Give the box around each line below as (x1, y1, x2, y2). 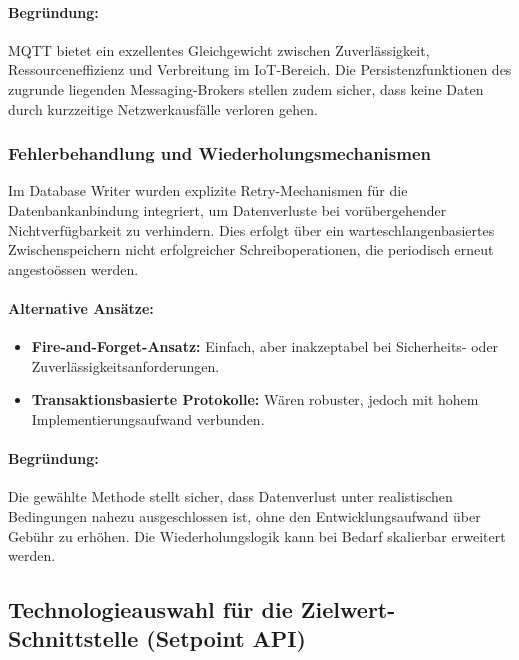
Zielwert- (300, 594, 396, 625)
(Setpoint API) (146, 623, 306, 654)
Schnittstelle (8, 623, 139, 654)
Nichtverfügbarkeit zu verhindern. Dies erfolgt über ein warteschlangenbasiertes (8, 219, 495, 240)
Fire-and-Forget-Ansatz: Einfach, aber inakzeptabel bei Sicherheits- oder (31, 336, 499, 357)
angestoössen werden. (8, 258, 139, 279)
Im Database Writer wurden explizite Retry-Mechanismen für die (8, 180, 408, 201)
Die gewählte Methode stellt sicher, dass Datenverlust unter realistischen (8, 486, 453, 507)
